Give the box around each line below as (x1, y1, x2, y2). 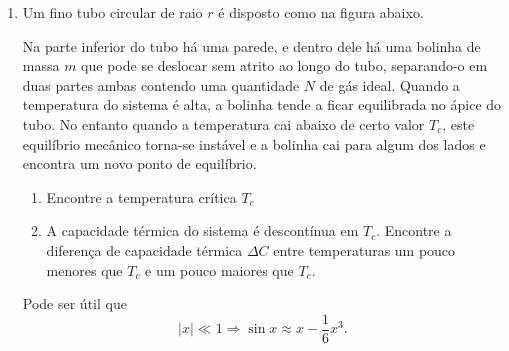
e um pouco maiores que (145, 259, 294, 280)
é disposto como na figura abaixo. (218, 2, 424, 22)
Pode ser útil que (22, 293, 127, 314)
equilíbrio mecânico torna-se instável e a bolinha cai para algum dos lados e (22, 133, 486, 154)
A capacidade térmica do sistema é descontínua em (46, 220, 359, 241)
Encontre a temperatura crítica (46, 186, 237, 207)
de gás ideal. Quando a (319, 74, 460, 95)
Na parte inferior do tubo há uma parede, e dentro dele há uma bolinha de (22, 35, 481, 56)
